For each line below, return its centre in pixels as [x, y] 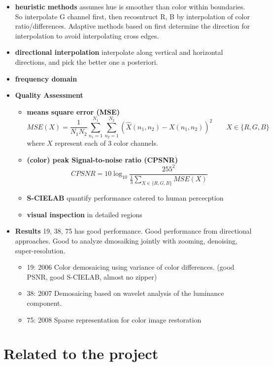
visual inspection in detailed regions [85, 214]
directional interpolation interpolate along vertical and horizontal [119, 52]
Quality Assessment [49, 95]
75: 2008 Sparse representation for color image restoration [114, 319]
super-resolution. [40, 250]
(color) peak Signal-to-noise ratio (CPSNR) [102, 159]
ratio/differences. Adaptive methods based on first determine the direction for [132, 26]
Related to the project [81, 353]
